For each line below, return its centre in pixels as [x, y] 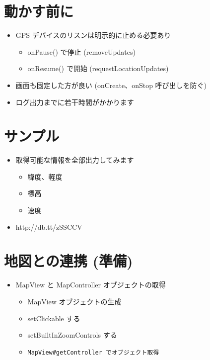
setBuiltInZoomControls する [72, 335]
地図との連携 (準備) [69, 261]
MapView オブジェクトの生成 [74, 301]
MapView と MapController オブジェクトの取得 [91, 285]
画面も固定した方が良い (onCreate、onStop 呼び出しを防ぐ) [111, 85]
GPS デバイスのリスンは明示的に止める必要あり [93, 35]
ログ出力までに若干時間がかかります [75, 102]
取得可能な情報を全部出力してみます [75, 160]
